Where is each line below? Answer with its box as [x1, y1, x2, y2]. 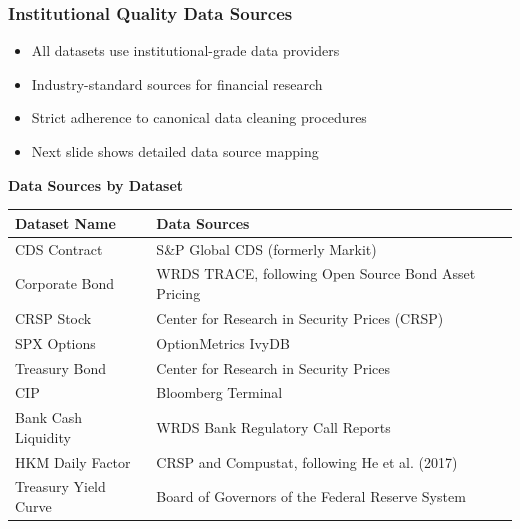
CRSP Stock [15, 307, 92, 328]
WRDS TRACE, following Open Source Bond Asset [156, 263, 476, 284]
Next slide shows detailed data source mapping [31, 141, 319, 161]
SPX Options [15, 332, 96, 353]
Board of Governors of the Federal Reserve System [156, 486, 466, 507]
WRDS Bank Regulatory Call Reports [156, 416, 391, 437]
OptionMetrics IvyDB [156, 332, 290, 353]
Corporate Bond [15, 273, 115, 294]
